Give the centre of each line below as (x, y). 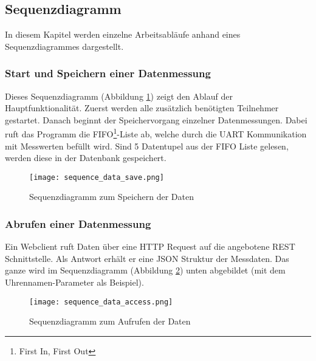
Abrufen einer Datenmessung (78, 224)
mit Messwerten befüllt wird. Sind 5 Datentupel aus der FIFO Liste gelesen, (147, 146)
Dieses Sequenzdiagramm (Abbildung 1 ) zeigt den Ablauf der (119, 96)
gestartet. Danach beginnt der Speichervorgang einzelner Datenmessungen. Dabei (156, 119)
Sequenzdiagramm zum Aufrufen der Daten (110, 321)
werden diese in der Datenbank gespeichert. (86, 158)
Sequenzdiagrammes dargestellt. (64, 46)
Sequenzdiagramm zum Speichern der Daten (112, 197)
